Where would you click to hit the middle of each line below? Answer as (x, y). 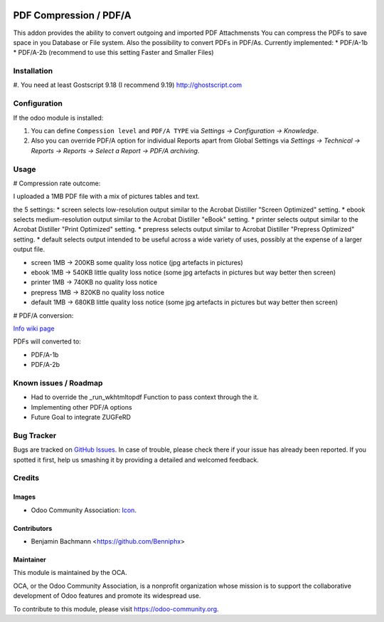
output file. (29, 249)
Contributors (33, 528)
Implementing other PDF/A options (81, 407)
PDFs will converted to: (47, 341)
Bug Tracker (35, 435)
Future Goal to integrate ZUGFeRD (81, 418)
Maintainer (30, 559)
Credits (26, 478)
